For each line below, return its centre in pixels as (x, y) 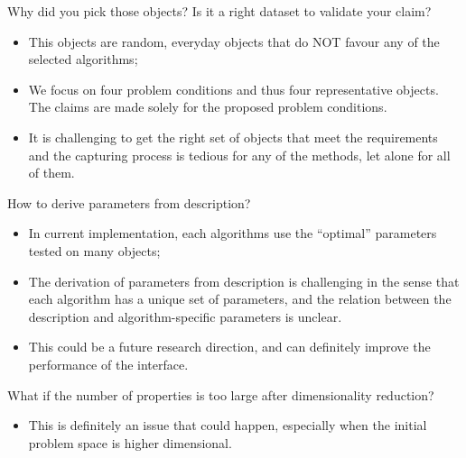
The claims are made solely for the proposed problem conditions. (208, 107)
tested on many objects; (94, 250)
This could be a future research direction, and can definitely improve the (229, 347)
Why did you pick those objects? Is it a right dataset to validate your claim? (219, 11)
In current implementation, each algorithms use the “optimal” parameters (233, 233)
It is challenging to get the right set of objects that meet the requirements (233, 137)
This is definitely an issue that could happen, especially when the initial (228, 425)
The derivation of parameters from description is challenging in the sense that (244, 281)
